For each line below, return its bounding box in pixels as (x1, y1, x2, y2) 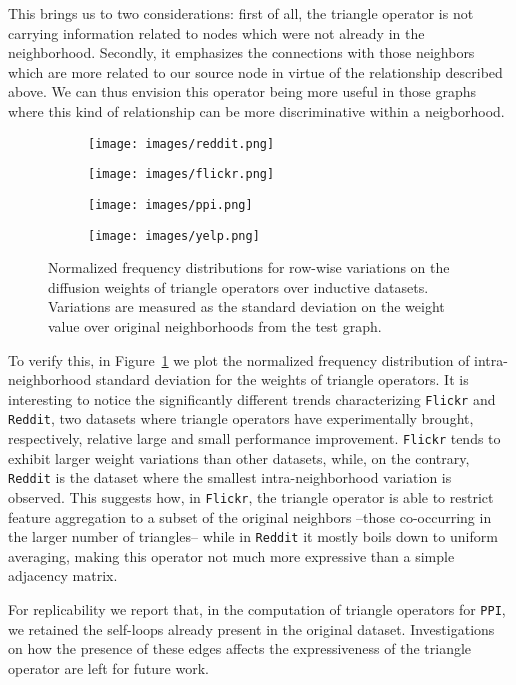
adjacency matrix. (8, 565, 118, 586)
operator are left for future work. (8, 657, 209, 678)
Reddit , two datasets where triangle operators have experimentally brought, (8, 408, 474, 429)
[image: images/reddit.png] (88, 136, 275, 151)
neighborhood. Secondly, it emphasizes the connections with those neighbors (8, 42, 475, 63)
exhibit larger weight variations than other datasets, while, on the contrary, (8, 447, 470, 468)
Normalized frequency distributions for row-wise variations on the (48, 257, 450, 278)
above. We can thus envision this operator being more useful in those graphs (8, 81, 477, 102)
